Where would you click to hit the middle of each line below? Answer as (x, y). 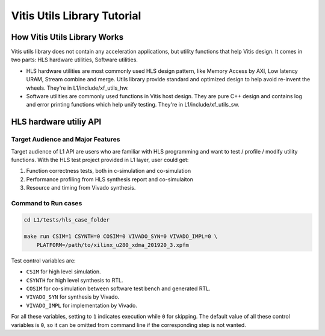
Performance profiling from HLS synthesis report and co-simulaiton (110, 179)
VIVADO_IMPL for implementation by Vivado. (82, 305)
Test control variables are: (43, 260)
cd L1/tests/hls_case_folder (67, 219)
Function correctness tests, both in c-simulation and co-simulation (109, 171)
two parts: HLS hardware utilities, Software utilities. (75, 60)
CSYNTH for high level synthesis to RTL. (75, 280)
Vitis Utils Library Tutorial (76, 16)
